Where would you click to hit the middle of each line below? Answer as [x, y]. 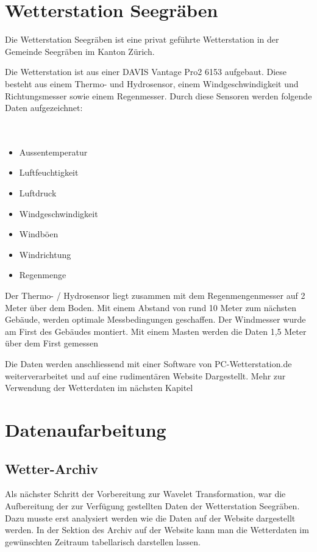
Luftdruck [38, 193]
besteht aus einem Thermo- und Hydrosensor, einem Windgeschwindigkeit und [152, 83]
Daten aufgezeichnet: [44, 108]
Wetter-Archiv [52, 468]
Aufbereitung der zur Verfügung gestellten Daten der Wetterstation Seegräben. [152, 505]
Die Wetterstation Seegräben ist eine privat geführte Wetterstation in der [142, 39]
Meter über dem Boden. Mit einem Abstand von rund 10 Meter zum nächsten [151, 307]
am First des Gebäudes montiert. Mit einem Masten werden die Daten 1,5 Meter [156, 331]
